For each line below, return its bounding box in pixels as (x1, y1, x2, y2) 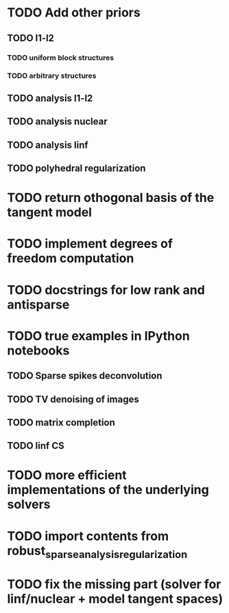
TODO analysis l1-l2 (7, 92, 93, 104)
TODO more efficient (7, 467, 127, 483)
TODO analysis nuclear (7, 115, 108, 128)
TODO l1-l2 (7, 32, 55, 44)
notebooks (7, 342, 70, 358)
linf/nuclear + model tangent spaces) (7, 591, 224, 607)
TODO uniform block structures (7, 53, 114, 63)
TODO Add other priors (7, 5, 141, 21)
